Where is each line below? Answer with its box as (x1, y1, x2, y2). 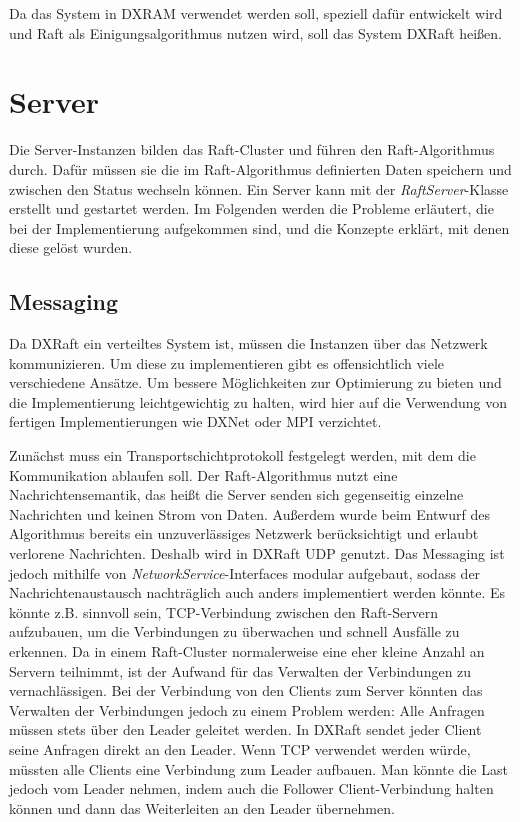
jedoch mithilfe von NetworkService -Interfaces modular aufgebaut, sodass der (9, 562, 481, 583)
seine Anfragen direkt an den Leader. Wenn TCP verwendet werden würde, (9, 738, 471, 759)
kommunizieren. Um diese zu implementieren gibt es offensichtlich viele (9, 352, 445, 373)
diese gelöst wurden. (9, 237, 133, 258)
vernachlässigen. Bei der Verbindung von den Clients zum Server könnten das (9, 680, 483, 701)
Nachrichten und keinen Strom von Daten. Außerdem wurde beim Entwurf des (9, 503, 490, 524)
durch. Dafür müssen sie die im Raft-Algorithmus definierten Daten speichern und (9, 158, 512, 179)
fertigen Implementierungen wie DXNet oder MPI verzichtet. (9, 411, 382, 432)
